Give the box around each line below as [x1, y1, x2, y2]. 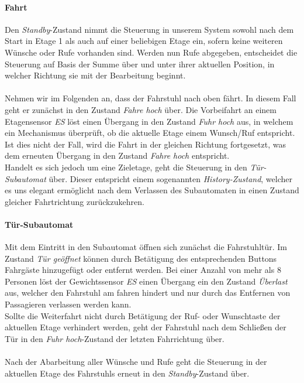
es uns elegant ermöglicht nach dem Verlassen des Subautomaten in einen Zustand [5, 184, 299, 196]
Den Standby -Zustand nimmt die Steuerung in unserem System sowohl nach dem [5, 23, 294, 35]
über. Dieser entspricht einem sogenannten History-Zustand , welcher [49, 172, 293, 184]
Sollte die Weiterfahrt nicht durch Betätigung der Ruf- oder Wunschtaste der [5, 309, 281, 322]
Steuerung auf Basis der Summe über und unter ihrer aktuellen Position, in [5, 57, 275, 70]
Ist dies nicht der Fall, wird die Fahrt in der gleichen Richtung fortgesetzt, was [5, 138, 286, 150]
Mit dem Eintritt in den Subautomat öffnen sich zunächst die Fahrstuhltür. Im [5, 241, 288, 253]
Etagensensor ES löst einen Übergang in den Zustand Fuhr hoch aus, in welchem [5, 115, 293, 127]
